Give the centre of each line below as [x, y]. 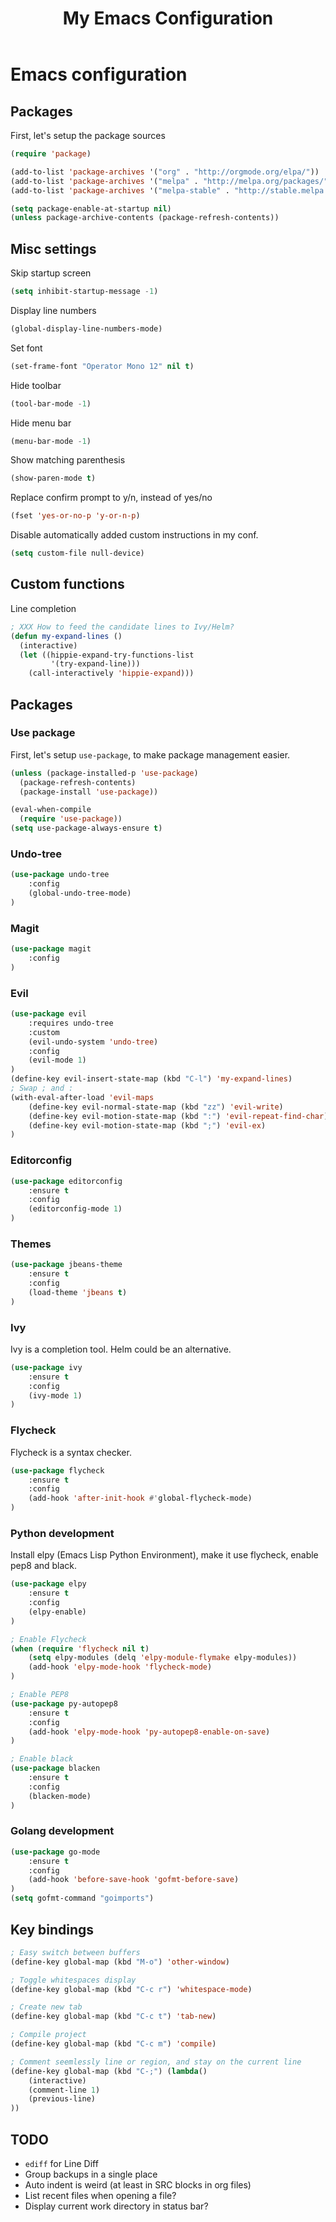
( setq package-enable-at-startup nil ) [91, 208]
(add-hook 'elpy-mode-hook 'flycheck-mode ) [120, 1667]
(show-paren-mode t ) [53, 478]
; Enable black [42, 1759]
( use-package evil [48, 1014]
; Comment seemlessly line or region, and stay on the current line [156, 2062]
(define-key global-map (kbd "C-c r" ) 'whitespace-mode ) [131, 1989]
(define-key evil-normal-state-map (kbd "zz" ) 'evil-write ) [156, 1107]
